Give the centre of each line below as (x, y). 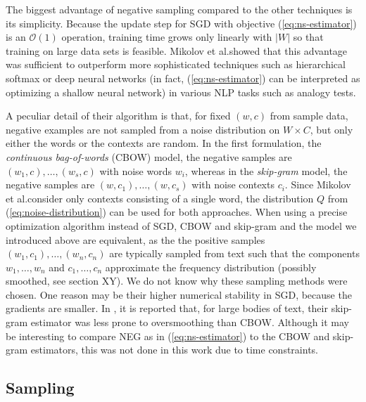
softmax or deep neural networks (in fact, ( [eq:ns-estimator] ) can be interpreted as (183, 78)
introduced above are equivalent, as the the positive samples (135, 239)
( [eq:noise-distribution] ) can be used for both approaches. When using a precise (177, 212)
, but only (332, 129)
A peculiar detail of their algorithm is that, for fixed (118, 116)
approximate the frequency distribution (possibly (211, 267)
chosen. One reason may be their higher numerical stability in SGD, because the (179, 294)
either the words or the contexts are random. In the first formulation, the (164, 143)
